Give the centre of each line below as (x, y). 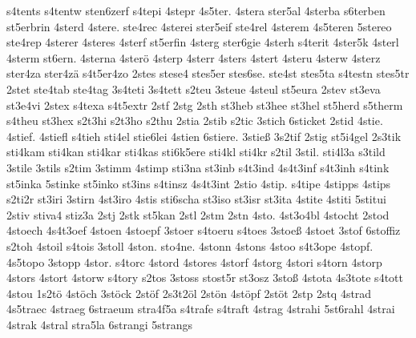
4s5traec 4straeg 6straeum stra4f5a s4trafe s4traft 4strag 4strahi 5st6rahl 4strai (201, 309)
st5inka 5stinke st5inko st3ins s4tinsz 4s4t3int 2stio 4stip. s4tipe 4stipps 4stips (199, 183)
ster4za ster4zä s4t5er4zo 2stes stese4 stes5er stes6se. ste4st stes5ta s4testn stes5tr (208, 73)
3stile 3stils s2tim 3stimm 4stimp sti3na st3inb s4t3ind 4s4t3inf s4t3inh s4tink (198, 167)
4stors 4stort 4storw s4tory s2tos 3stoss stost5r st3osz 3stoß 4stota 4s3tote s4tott (205, 278)
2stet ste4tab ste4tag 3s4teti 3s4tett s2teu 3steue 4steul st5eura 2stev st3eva (194, 89)
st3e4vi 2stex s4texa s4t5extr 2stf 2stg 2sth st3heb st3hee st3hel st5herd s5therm (205, 105)
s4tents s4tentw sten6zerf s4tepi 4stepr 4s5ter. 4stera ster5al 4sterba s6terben (196, 10)
